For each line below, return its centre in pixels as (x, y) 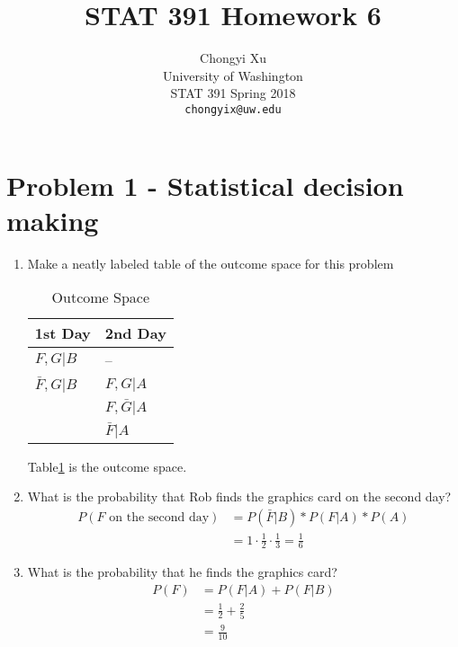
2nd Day (135, 333)
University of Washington (233, 75)
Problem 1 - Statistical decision (205, 185)
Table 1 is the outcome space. (107, 466)
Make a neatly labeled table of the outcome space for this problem (211, 263)
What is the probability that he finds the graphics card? (182, 572)
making (53, 220)
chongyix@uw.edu (233, 109)
